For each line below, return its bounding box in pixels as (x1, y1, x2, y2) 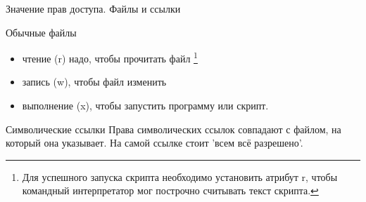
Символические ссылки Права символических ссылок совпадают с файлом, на (6, 121, 341, 136)
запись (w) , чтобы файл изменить (22, 74, 167, 89)
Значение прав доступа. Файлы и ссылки (6, 1, 181, 15)
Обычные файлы (6, 25, 77, 39)
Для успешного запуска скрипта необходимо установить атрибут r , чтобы (22, 169, 338, 184)
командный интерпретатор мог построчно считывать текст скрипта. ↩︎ (22, 183, 319, 198)
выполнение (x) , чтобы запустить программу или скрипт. (22, 98, 269, 113)
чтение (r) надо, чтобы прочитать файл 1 (22, 49, 198, 65)
